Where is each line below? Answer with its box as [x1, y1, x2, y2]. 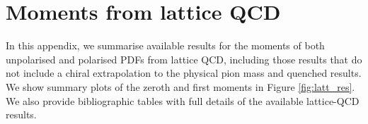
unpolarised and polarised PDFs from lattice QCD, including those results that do [6, 51, 362, 66]
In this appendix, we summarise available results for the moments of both [6, 38, 325, 53]
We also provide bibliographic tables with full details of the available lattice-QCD [6, 93, 360, 108]
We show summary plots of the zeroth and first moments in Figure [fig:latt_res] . [6, 79, 355, 94]
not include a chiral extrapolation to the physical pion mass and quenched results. [6, 66, 362, 80]
